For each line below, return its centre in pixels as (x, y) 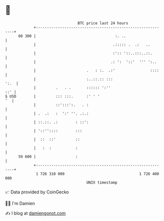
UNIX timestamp (102, 182)
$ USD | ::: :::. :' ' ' (52, 96)
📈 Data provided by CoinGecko (37, 192)
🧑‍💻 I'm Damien (20, 203)
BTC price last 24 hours (103, 23)
